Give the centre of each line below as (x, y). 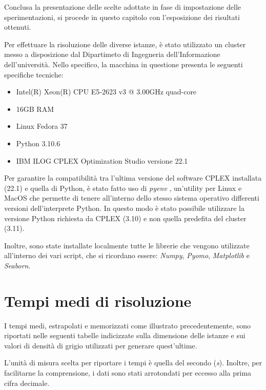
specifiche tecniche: (34, 74)
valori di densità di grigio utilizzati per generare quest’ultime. (101, 345)
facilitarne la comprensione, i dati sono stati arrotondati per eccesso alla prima (128, 372)
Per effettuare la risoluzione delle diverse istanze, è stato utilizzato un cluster (125, 44)
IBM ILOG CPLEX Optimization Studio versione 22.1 (102, 160)
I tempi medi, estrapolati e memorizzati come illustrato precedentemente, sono (127, 325)
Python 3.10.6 (38, 143)
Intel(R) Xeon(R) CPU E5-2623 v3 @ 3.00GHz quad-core (106, 92)
